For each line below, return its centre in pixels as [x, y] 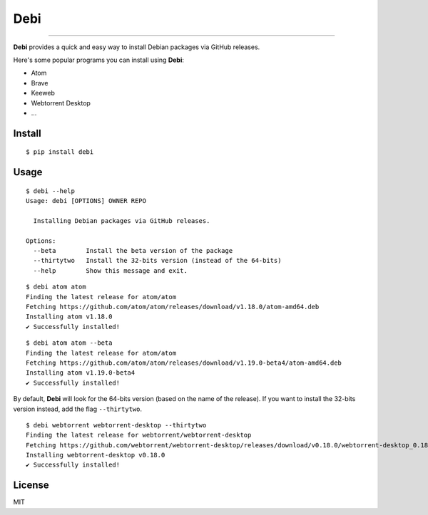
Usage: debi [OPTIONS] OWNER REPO [86, 201]
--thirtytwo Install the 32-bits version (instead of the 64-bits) [157, 261]
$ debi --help [50, 191]
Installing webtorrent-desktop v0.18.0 [96, 455]
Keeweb [43, 93]
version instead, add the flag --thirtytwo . [78, 409]
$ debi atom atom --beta [69, 343]
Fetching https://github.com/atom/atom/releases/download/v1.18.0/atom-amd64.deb [173, 307]
